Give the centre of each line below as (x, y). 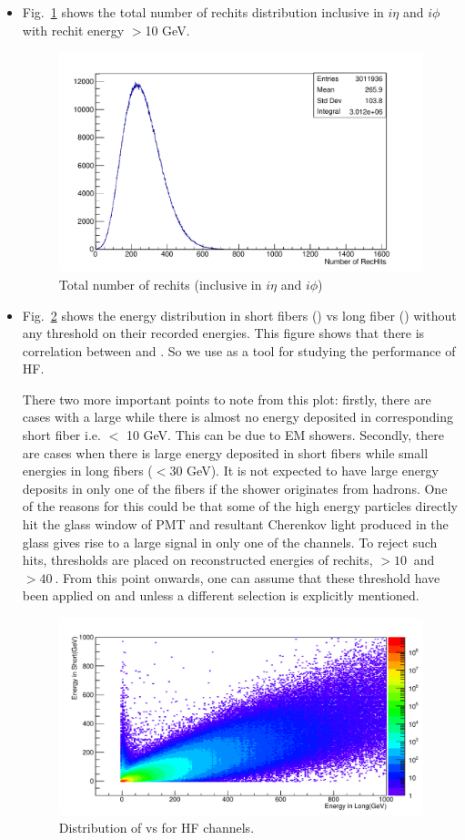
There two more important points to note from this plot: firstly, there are (227, 399)
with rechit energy (73, 30)
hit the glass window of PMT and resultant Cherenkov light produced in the (235, 524)
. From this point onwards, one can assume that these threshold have (248, 577)
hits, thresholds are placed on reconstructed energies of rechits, (197, 560)
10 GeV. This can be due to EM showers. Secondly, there (285, 435)
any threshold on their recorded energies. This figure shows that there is (223, 333)
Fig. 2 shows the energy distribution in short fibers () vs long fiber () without (239, 315)
